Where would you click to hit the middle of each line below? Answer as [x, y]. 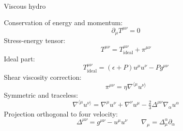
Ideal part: [20, 58]
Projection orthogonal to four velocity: [61, 113]
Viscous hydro [25, 6]
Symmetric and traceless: [41, 95]
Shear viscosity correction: [43, 77]
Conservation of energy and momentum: [63, 22]
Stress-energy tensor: [35, 40]
